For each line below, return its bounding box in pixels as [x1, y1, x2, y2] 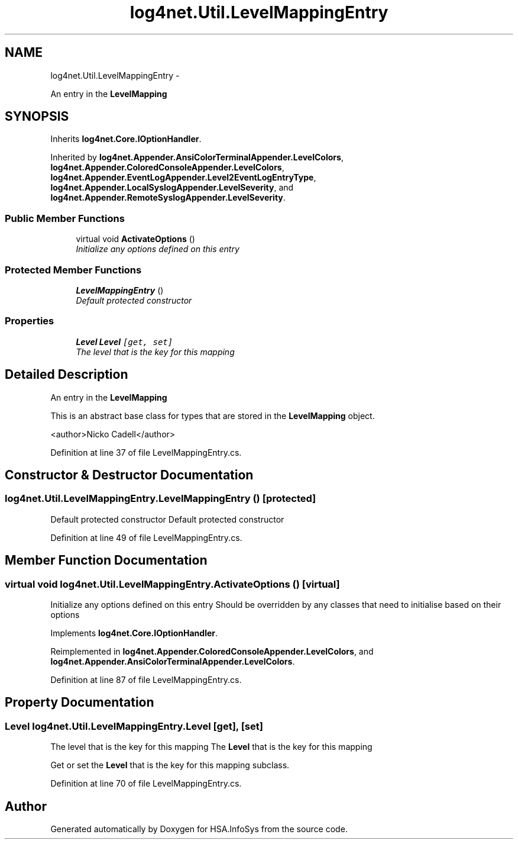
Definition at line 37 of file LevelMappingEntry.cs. [50, 447, 242, 458]
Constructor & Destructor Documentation [5, 467, 254, 482]
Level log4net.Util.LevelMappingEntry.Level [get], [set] [5, 720, 263, 732]
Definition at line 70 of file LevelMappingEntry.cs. [50, 778, 242, 789]
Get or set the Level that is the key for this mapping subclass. [50, 760, 290, 771]
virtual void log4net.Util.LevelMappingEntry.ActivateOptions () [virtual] [5, 578, 340, 590]
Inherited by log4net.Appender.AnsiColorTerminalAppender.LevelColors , [50, 152, 344, 163]
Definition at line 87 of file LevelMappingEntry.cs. [50, 674, 242, 685]
